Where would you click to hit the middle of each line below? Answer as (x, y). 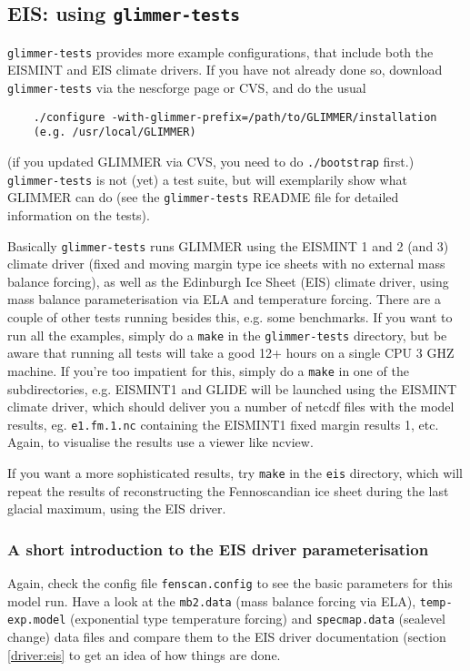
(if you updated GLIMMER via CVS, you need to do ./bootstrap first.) (211, 161)
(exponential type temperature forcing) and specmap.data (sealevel (258, 619)
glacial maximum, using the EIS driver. (117, 508)
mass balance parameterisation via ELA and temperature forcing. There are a (224, 299)
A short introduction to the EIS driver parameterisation (218, 549)
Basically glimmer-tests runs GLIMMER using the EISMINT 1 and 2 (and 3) (228, 245)
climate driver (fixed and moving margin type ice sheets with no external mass (226, 264)
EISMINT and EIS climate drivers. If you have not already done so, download (225, 70)
